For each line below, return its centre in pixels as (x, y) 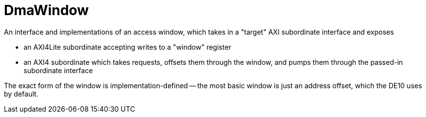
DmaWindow (46, 10)
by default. (21, 94)
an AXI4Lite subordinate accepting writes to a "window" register (128, 47)
